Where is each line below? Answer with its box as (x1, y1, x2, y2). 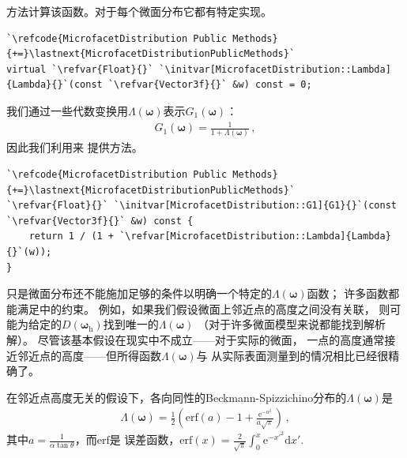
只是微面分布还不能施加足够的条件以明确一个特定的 (6, 285, 272, 302)
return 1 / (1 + (28, 231, 115, 242)
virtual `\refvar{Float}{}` (6, 63, 154, 75)
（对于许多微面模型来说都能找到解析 (197, 316, 386, 332)
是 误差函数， (109, 431, 180, 447)
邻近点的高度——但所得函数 (17, 347, 161, 363)
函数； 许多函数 (307, 285, 389, 302)
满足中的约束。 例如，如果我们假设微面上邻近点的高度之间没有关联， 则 (17, 300, 390, 317)
